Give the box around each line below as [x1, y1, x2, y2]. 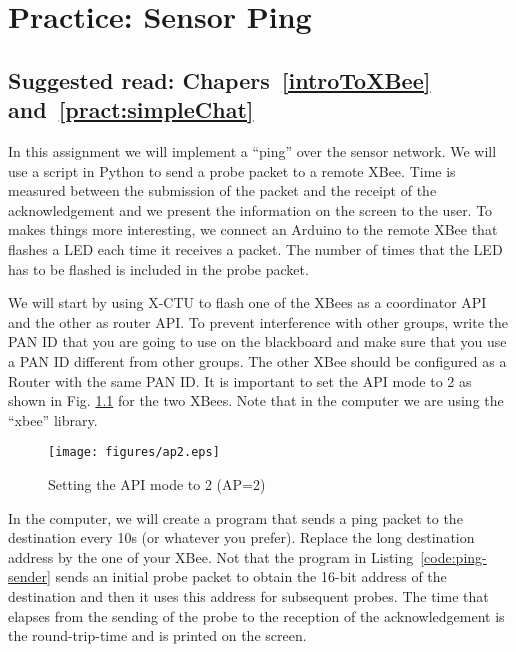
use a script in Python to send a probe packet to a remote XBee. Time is [8, 160, 456, 181]
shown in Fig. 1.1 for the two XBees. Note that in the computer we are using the [8, 390, 504, 411]
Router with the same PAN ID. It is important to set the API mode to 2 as [8, 370, 472, 391]
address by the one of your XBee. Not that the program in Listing [8, 546, 414, 567]
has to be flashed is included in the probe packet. [8, 258, 309, 279]
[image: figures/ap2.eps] [48, 445, 220, 460]
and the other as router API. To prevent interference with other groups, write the [8, 311, 509, 332]
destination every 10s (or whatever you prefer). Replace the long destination [8, 527, 475, 548]
